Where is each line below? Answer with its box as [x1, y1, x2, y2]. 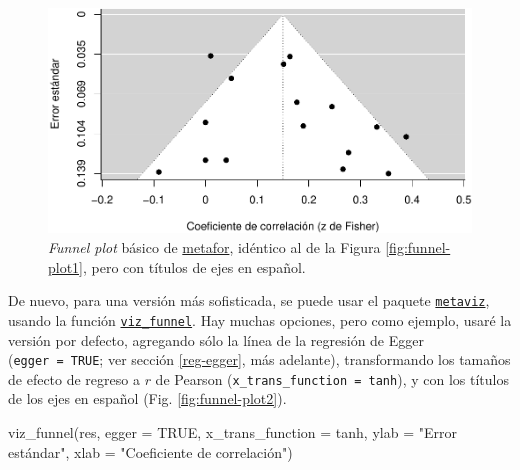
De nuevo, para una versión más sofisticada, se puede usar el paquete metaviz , [8, 290, 490, 311]
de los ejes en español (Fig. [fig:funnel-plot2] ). [8, 388, 287, 409]
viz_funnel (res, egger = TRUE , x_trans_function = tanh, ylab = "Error [8, 422, 457, 443]
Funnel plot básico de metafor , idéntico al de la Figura [48, 237, 381, 258]
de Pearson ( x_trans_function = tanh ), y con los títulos [155, 368, 509, 389]
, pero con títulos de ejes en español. [83, 256, 306, 277]
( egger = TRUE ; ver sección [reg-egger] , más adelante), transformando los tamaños [8, 349, 511, 370]
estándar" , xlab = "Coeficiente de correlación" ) [8, 441, 293, 462]
